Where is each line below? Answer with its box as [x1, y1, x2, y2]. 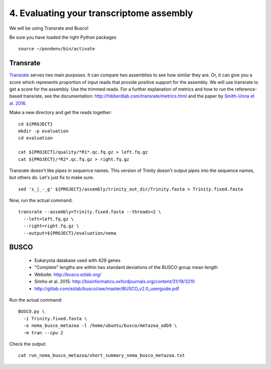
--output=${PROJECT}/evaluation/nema [23, 230, 116, 236]
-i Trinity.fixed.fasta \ [23, 316, 87, 321]
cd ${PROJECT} [18, 121, 53, 127]
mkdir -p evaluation [18, 128, 69, 134]
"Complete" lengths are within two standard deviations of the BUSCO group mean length [34, 264, 218, 270]
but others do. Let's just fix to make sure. [9, 174, 94, 180]
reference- [235, 86, 257, 93]
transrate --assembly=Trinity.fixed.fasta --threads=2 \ [18, 209, 162, 215]
